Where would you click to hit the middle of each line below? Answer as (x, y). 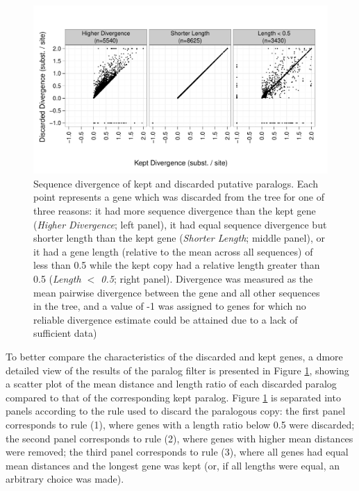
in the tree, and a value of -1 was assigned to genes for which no (170, 306)
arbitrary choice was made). (65, 479)
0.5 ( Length (57, 278)
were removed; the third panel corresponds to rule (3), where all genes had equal (177, 452)
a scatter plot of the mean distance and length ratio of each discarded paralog (171, 384)
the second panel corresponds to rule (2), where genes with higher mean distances (179, 438)
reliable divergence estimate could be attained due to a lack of (166, 319)
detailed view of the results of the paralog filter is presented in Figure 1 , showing (177, 370)
